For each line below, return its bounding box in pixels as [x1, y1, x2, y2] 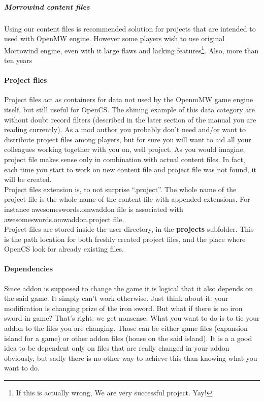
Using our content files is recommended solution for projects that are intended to [4, 23, 256, 34]
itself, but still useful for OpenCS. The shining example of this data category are [4, 104, 255, 114]
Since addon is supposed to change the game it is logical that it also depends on [4, 283, 253, 293]
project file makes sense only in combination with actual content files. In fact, [4, 153, 245, 164]
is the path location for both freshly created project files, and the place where [4, 233, 246, 244]
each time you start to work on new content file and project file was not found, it [4, 164, 256, 174]
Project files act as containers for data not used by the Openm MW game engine [4, 94, 253, 105]
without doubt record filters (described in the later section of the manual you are [4, 114, 256, 125]
